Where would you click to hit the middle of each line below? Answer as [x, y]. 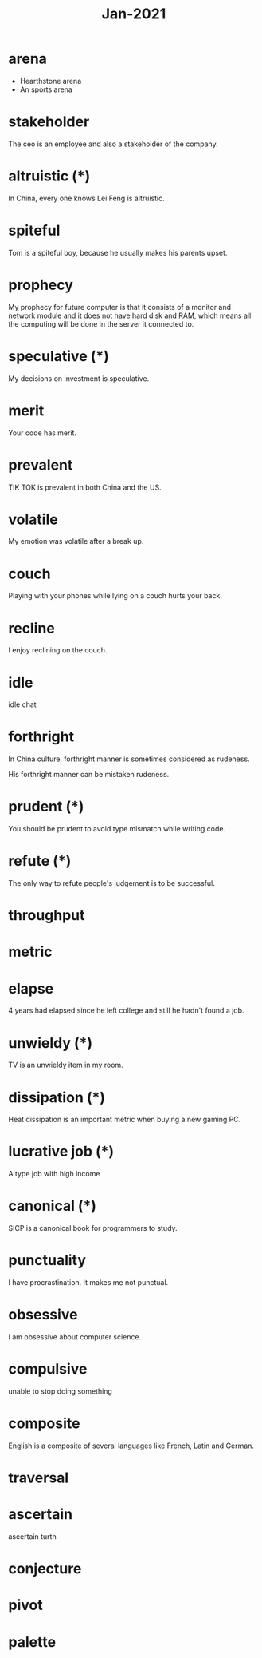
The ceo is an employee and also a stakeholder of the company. [113, 144]
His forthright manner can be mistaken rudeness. [89, 775]
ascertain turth [33, 1537]
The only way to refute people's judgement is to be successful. [111, 883]
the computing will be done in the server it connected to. [101, 323]
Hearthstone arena [51, 81]
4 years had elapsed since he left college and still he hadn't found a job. [126, 1010]
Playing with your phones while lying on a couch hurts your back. [115, 596]
